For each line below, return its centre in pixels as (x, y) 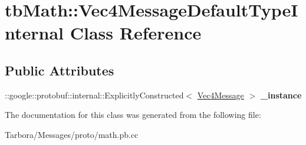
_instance (281, 95)
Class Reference (136, 33)
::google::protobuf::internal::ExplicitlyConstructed (94, 95)
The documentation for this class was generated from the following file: (133, 115)
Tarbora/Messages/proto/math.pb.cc (72, 134)
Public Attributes (60, 70)
